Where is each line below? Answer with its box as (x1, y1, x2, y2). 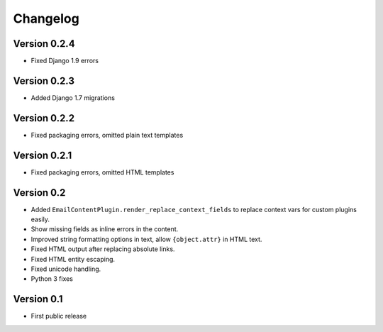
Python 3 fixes (30, 275, 74, 283)
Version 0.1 (13, 293, 63, 305)
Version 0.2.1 (13, 149, 72, 161)
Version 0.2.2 (13, 112, 74, 124)
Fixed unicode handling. (30, 265, 101, 273)
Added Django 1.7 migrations (30, 93, 115, 102)
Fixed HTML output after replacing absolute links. (30, 245, 175, 253)
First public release (30, 312, 87, 321)
